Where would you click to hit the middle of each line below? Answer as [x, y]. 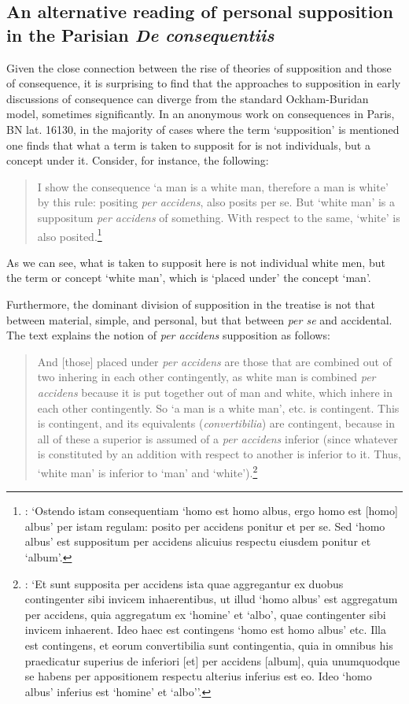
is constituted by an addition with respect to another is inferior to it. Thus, [219, 454]
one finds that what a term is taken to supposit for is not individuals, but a [188, 145]
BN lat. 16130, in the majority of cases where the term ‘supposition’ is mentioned [203, 129]
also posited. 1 [70, 235]
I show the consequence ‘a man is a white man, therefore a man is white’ [213, 186]
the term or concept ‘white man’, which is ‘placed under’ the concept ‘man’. [189, 278]
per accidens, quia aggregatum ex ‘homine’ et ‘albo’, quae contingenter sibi [205, 614]
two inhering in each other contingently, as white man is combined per [206, 377]
